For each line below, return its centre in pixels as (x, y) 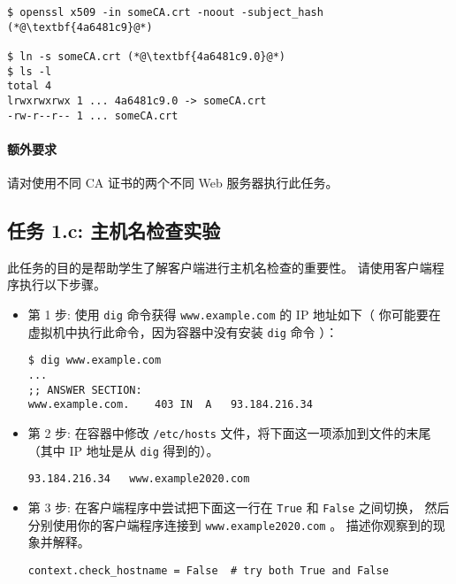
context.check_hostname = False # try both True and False (208, 570)
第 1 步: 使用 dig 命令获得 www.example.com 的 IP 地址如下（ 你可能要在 (234, 315)
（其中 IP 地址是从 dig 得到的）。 (123, 450)
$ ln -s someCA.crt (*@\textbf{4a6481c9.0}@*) (146, 56)
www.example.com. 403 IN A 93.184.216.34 (170, 405)
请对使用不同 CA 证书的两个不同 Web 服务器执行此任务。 (173, 183)
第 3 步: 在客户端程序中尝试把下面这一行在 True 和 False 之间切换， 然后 (239, 507)
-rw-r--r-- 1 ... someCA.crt (93, 115)
